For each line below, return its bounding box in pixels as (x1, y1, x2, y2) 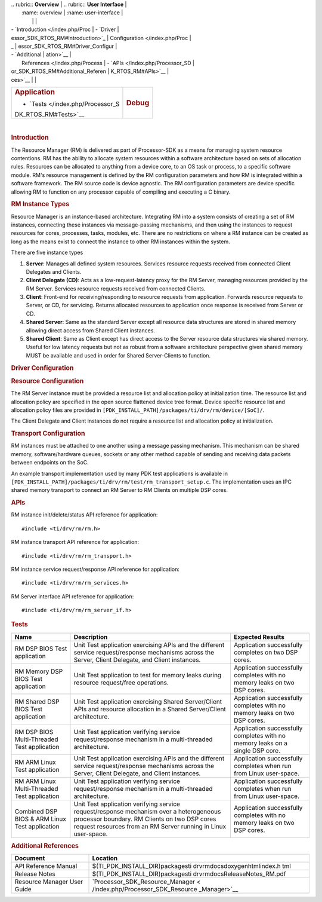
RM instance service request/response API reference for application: (11, 565, 180, 573)
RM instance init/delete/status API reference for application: (11, 511, 158, 518)
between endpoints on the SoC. (11, 459, 89, 466)
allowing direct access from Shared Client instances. (26, 326, 155, 334)
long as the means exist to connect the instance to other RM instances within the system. (11, 238, 230, 245)
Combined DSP (14, 807, 58, 815)
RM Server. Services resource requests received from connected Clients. (26, 285, 206, 292)
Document (14, 854, 45, 863)
